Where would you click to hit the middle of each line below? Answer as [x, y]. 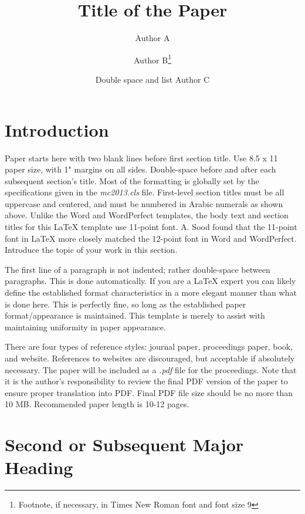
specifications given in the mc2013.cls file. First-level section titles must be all [145, 192]
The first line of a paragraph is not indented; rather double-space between [138, 269]
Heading [39, 467]
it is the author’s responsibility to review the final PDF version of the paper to [146, 381]
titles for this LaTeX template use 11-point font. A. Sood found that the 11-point [151, 227]
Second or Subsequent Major [124, 444]
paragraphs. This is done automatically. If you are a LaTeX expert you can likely [150, 281]
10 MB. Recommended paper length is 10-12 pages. [97, 404]
